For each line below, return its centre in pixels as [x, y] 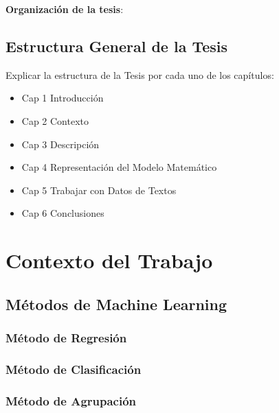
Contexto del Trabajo [109, 260]
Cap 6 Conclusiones [63, 213]
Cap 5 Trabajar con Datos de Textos [99, 190]
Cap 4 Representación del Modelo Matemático [119, 167]
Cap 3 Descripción [60, 144]
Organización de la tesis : [65, 9]
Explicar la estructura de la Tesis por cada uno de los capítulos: [140, 74]
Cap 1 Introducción [63, 98]
